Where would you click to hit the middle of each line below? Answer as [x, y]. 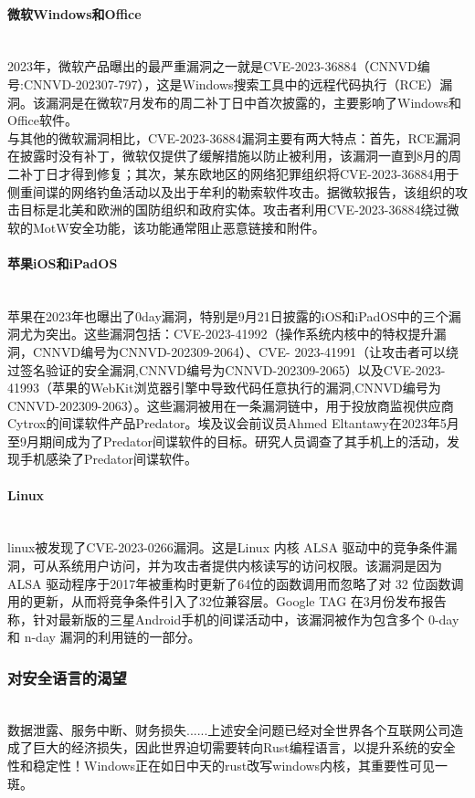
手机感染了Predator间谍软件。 [108, 459]
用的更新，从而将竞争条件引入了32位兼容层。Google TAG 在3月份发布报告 [227, 601]
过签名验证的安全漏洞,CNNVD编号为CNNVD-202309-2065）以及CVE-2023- [227, 369]
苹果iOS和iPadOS [63, 262]
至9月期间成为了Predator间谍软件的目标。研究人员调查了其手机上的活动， [227, 441]
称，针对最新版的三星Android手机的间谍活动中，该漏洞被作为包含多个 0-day [233, 619]
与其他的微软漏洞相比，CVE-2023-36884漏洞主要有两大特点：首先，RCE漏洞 [234, 137]
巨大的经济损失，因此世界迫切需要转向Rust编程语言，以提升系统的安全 [244, 747]
